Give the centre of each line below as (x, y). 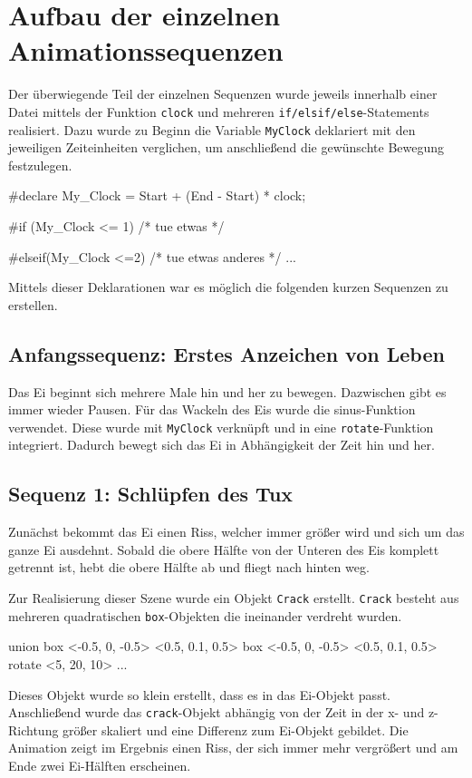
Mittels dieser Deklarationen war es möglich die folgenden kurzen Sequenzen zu (228, 287)
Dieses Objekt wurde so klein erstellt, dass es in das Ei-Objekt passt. (199, 694)
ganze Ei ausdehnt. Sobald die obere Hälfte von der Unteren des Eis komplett (224, 549)
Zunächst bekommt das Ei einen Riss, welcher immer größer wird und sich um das (236, 532)
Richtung (34, 729)
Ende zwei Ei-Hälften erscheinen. (100, 765)
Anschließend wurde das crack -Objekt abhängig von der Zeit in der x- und (217, 712)
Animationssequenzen (146, 50)
